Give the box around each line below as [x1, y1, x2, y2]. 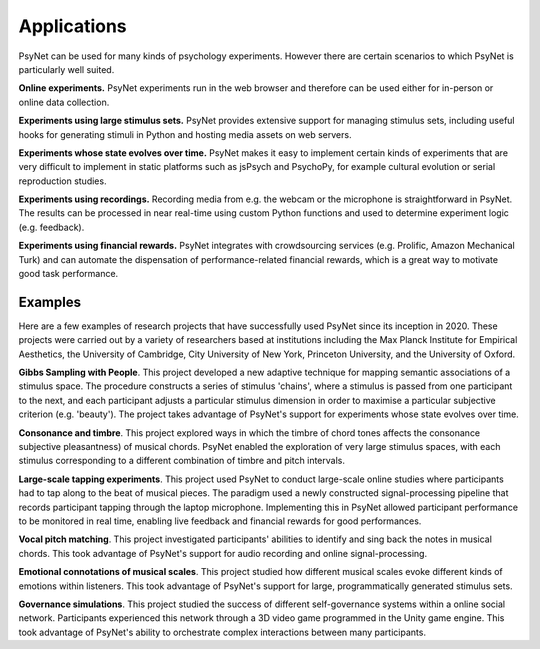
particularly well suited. [18, 63, 115, 75]
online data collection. [18, 96, 110, 108]
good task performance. [18, 268, 119, 280]
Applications [18, 15, 127, 37]
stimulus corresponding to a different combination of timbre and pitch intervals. [18, 455, 345, 467]
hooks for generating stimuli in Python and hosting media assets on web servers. [18, 128, 352, 140]
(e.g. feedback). [18, 221, 85, 233]
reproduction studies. [18, 175, 107, 187]
